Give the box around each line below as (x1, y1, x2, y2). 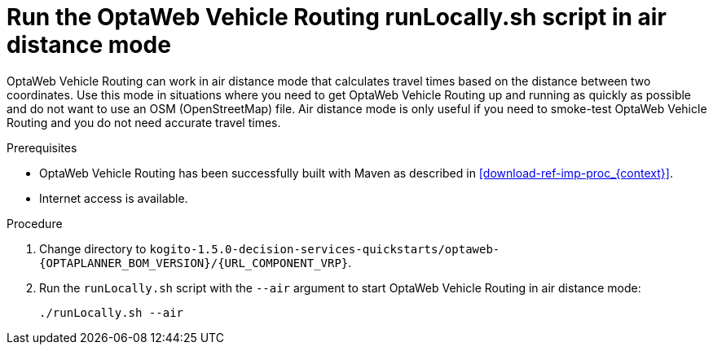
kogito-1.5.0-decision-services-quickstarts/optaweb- (149, 242, 500, 256)
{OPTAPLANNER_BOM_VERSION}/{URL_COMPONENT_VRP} (39, 256, 349, 270)
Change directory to (39, 241, 147, 256)
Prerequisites (7, 140, 77, 155)
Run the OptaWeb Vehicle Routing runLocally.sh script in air (7, 3, 667, 31)
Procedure (7, 216, 63, 230)
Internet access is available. (39, 191, 188, 205)
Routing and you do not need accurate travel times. (7, 115, 281, 129)
